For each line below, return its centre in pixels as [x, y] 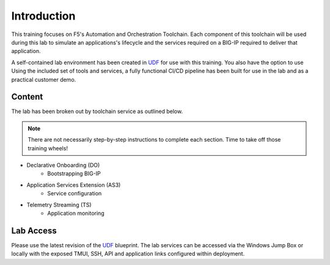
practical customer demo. [44, 79]
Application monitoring [76, 213]
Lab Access [34, 231]
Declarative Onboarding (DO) [63, 165]
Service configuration [75, 194]
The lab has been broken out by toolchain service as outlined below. [97, 111]
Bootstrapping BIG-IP [74, 173]
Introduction [43, 16]
